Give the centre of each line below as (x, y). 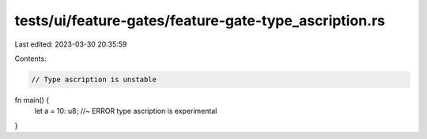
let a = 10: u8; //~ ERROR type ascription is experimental (126, 111)
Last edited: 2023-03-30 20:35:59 (71, 44)
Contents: (30, 58)
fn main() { (32, 100)
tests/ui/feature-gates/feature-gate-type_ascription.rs (200, 21)
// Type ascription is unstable (94, 79)
